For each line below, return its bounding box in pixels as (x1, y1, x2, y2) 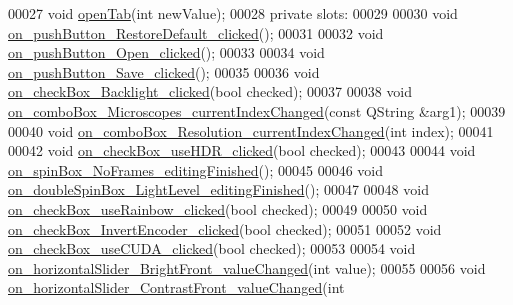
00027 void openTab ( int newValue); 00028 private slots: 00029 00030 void (8, 3, 458, 23)
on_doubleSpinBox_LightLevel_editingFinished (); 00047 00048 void (8, 179, 429, 200)
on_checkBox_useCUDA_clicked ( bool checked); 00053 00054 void (8, 238, 416, 259)
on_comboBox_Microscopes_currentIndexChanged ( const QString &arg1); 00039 (8, 100, 506, 121)
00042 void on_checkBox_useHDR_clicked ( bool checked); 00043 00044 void (8, 140, 476, 161)
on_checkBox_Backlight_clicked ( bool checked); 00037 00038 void (8, 81, 413, 102)
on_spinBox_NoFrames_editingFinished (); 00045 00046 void (8, 159, 384, 180)
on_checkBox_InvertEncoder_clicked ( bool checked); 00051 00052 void (8, 218, 442, 239)
